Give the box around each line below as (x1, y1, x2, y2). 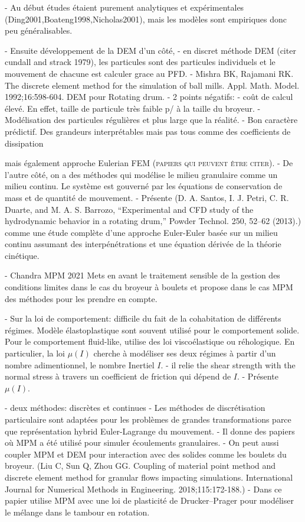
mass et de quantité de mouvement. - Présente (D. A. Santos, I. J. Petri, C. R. (5, 191, 289, 203)
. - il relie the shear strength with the (160, 358, 296, 371)
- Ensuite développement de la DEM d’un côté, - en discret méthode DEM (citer (5, 44, 296, 56)
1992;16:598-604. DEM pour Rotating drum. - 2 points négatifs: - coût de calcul (5, 90, 293, 103)
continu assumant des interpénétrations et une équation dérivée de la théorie (5, 238, 281, 250)
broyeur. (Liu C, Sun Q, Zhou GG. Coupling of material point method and (5, 459, 276, 472)
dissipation (5, 137, 44, 149)
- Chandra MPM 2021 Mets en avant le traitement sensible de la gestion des (5, 269, 280, 281)
